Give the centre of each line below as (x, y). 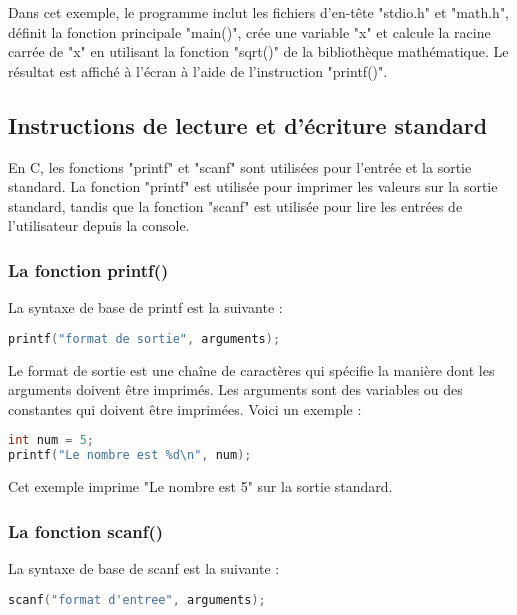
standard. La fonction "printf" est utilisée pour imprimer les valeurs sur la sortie (253, 186)
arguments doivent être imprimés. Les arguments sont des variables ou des (235, 389)
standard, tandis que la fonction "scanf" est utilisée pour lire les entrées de (235, 205)
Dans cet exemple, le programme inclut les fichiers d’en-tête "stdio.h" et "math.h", (259, 12)
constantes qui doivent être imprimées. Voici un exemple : (185, 408)
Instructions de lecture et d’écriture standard (248, 124)
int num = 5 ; (51, 440)
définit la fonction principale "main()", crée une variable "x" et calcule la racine (249, 31)
